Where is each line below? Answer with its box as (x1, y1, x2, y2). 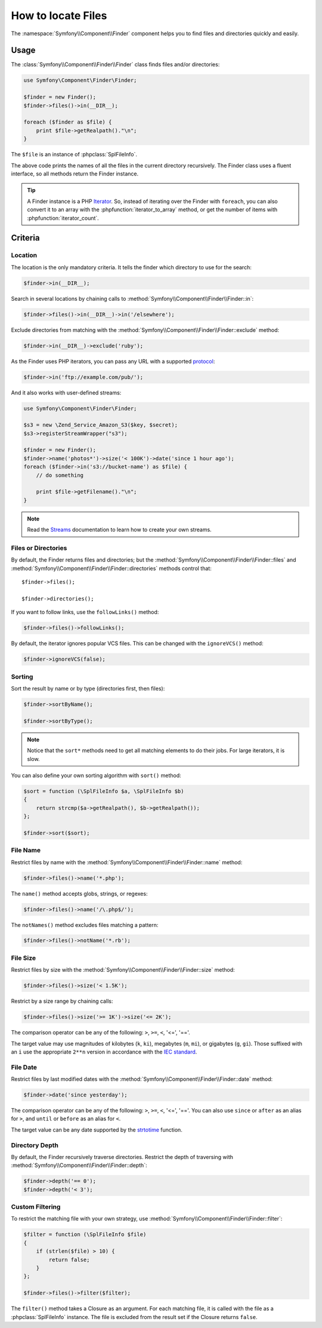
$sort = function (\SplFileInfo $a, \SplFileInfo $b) (23, 788, 184, 794)
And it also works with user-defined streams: (11, 389, 122, 396)
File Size (11, 954, 36, 962)
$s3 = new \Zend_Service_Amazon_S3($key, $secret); (23, 421, 178, 429)
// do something (36, 472, 83, 479)
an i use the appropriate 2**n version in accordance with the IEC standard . (11, 1048, 197, 1055)
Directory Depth (11, 1141, 59, 1149)
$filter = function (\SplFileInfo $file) (23, 1231, 147, 1238)
